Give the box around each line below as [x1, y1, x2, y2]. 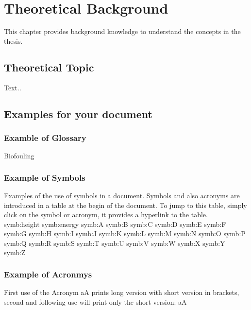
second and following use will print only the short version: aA [4, 296, 187, 307]
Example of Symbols [4, 171, 85, 183]
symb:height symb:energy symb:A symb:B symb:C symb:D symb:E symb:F [4, 219, 226, 229]
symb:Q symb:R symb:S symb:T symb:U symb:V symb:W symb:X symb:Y [4, 238, 225, 248]
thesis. [4, 35, 23, 46]
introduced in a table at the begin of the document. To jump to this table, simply [4, 200, 247, 210]
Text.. [4, 82, 21, 92]
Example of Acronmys [4, 268, 92, 280]
